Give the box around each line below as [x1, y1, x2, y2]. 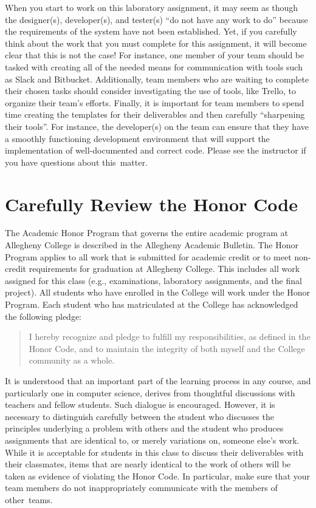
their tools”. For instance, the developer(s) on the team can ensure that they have [5, 120, 309, 132]
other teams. [5, 493, 53, 506]
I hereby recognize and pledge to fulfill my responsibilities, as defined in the [29, 330, 311, 343]
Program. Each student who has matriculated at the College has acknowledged [5, 298, 298, 310]
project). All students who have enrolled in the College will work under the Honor [5, 286, 311, 299]
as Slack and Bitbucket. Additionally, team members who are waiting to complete [5, 72, 309, 85]
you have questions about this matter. [5, 155, 148, 168]
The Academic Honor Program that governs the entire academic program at [5, 226, 289, 239]
